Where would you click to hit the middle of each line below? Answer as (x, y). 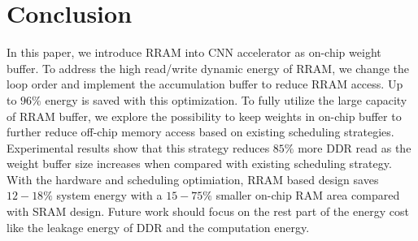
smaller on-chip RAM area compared (308, 195)
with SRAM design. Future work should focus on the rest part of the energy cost (208, 211)
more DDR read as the (355, 147)
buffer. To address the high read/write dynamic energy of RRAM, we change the (208, 68)
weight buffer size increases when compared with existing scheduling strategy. (199, 164)
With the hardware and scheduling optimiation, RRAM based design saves (193, 179)
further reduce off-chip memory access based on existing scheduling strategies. (200, 132)
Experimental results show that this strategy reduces (138, 147)
